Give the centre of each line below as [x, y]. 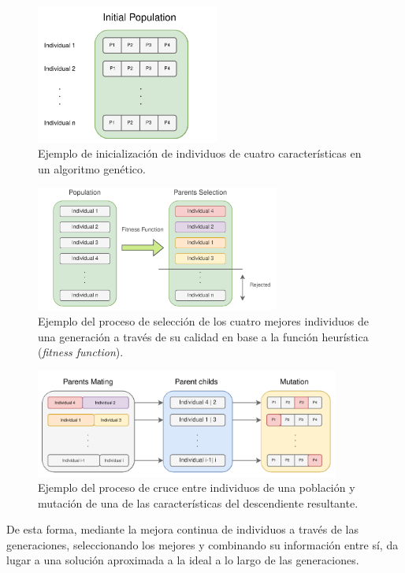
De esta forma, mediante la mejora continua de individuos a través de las [183, 529]
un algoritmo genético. [92, 168]
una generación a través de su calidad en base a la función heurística [203, 336]
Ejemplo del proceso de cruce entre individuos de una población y [197, 487]
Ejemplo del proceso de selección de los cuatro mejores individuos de [203, 320]
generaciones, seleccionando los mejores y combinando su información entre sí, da [202, 544]
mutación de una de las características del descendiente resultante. [198, 502]
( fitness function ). [81, 352]
